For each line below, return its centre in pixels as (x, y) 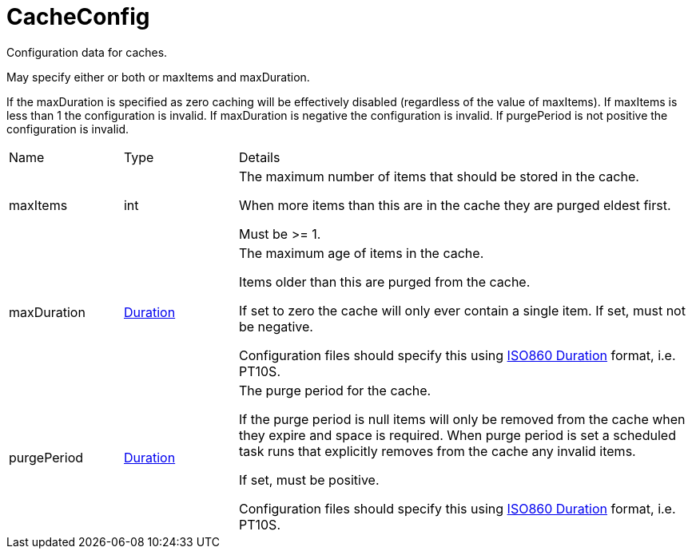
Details (259, 157)
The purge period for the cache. (335, 390)
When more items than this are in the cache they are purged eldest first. (455, 205)
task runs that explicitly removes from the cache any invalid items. (437, 451)
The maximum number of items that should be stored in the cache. (439, 176)
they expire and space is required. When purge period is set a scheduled (457, 435)
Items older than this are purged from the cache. (384, 281)
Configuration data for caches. (87, 52)
